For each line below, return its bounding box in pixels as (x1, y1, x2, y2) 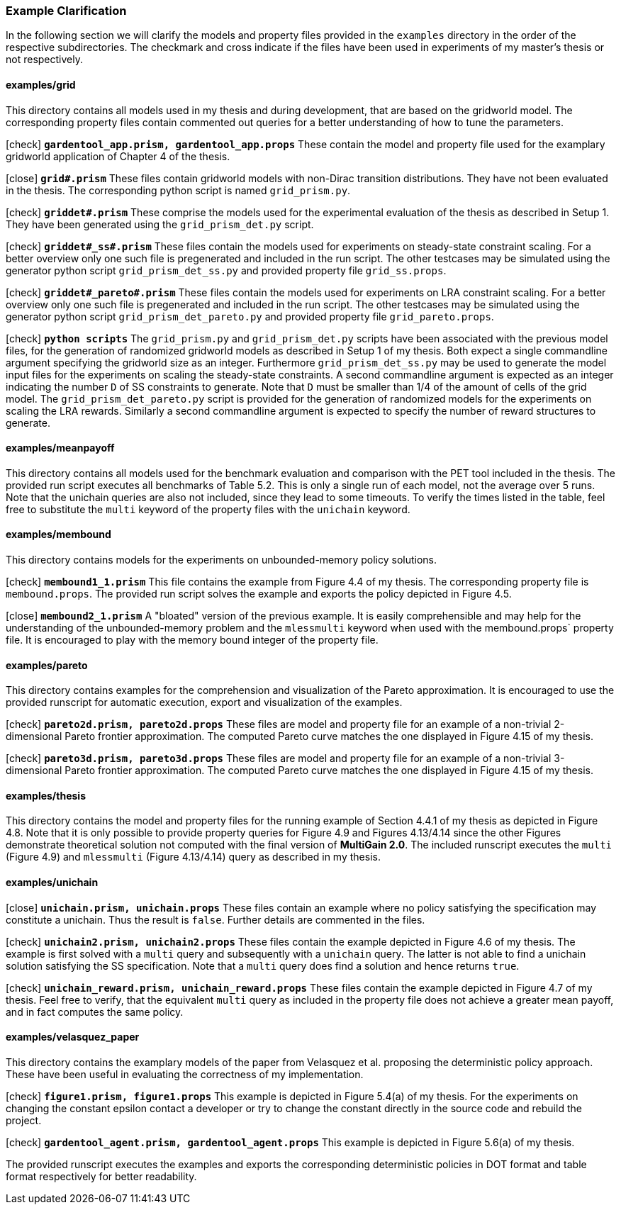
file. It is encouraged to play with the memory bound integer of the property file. (6, 634, 379, 646)
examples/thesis (6, 789, 86, 802)
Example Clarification (6, 4, 127, 18)
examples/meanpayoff (6, 442, 115, 454)
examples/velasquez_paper (6, 1031, 140, 1043)
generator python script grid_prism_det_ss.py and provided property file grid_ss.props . (6, 264, 447, 276)
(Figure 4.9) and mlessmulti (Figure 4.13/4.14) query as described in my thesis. (6, 851, 381, 863)
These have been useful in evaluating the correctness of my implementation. (6, 1068, 364, 1080)
